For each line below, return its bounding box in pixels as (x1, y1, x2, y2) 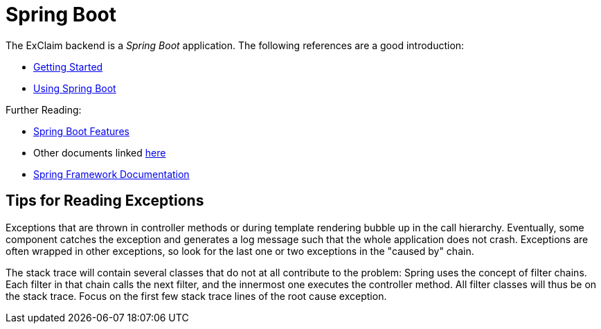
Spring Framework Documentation (33, 168, 190, 180)
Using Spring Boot (33, 82, 116, 94)
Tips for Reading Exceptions (6, 192, 204, 210)
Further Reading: (6, 103, 82, 116)
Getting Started (33, 60, 103, 73)
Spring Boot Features (33, 125, 129, 137)
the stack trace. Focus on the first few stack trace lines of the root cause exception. (6, 290, 387, 302)
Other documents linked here (33, 146, 166, 159)
